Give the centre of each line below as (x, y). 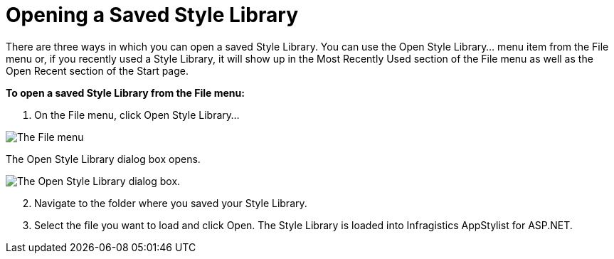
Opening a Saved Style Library (152, 15)
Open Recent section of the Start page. (97, 70)
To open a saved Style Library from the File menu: (125, 92)
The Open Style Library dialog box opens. (103, 159)
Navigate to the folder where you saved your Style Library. (171, 203)
